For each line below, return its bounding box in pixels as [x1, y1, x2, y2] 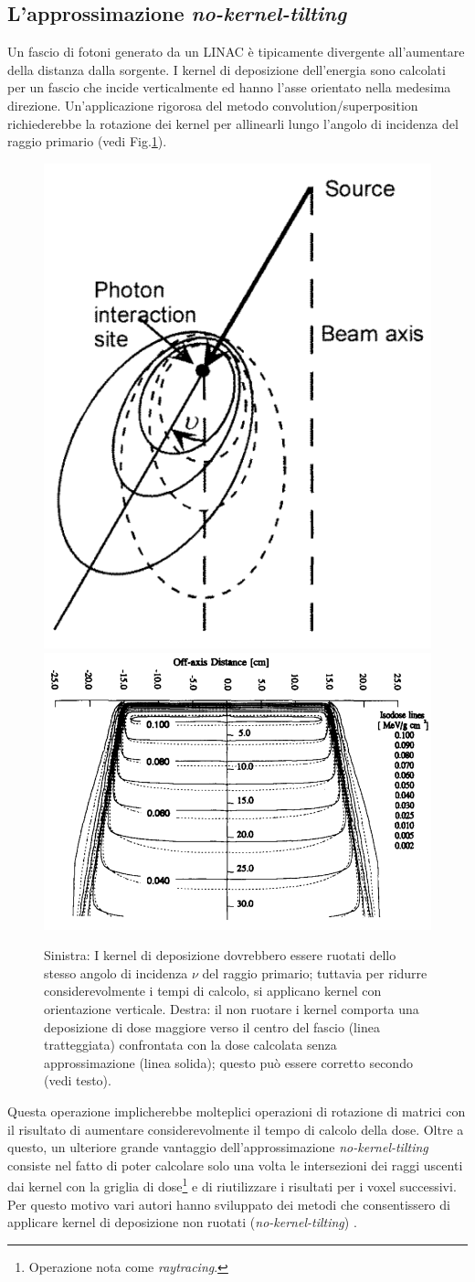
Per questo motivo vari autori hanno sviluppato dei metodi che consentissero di [7, 1194, 450, 1213]
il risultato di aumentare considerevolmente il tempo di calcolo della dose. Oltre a [7, 1119, 464, 1138]
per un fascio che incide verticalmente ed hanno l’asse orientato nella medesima [7, 78, 451, 97]
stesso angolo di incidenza [44, 963, 188, 982]
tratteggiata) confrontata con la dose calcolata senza [44, 1035, 337, 1054]
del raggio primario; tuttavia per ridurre [202, 963, 427, 982]
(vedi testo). [44, 1071, 111, 1090]
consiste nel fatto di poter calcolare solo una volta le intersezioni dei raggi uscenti [7, 1155, 463, 1174]
